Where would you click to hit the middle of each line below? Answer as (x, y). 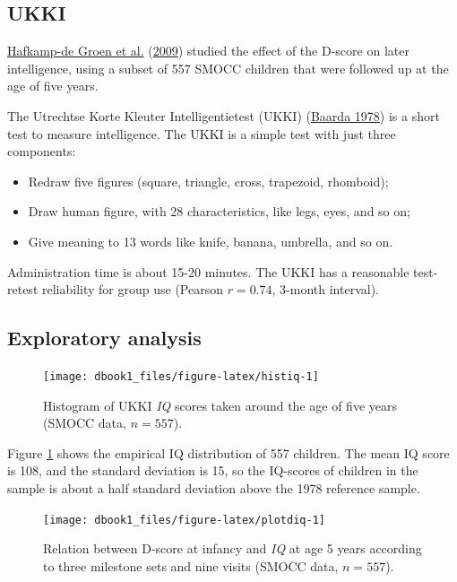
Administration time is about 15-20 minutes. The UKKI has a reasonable (208, 271)
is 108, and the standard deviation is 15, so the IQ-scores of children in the (213, 470)
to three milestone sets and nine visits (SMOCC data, (191, 565)
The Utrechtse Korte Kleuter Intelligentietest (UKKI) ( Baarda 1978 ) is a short (224, 115)
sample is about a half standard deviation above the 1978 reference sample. (214, 487)
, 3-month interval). (325, 289)
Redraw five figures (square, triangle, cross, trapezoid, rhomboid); (208, 181)
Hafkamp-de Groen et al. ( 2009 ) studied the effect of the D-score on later (208, 51)
